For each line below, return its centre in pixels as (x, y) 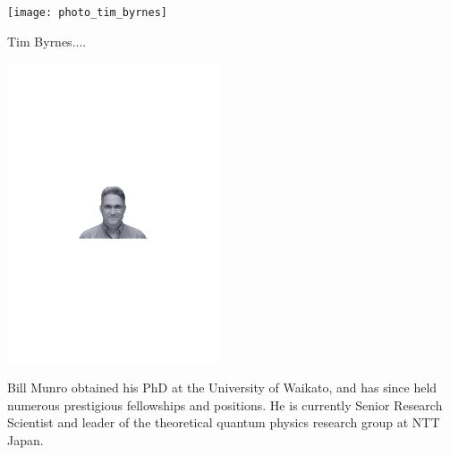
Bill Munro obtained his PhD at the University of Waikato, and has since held (222, 387)
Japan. (25, 439)
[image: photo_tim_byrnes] (87, 13)
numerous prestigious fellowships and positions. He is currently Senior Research (225, 404)
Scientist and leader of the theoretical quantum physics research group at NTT (224, 422)
